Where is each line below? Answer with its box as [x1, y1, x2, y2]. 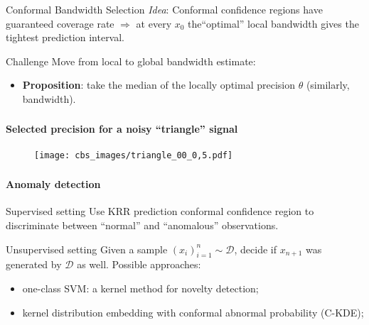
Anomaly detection [6, 177, 101, 192]
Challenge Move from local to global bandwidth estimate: [6, 53, 256, 68]
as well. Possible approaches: [77, 257, 201, 272]
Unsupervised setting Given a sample [6, 241, 168, 256]
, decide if [234, 241, 277, 256]
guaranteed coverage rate [6, 16, 114, 31]
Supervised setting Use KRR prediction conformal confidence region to [6, 204, 314, 219]
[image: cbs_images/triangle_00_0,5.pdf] [34, 150, 233, 160]
